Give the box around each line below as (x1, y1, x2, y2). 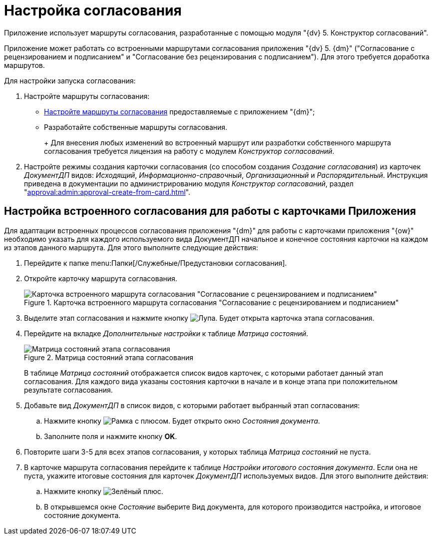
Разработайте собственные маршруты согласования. (44, 122, 228, 131)
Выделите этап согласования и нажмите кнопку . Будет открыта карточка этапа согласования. (24, 313, 375, 322)
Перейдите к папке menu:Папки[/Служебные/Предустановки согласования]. (24, 258, 287, 267)
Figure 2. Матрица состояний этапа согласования (24, 353, 194, 362)
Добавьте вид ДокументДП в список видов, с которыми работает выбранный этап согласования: (24, 401, 360, 410)
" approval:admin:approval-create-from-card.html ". (24, 187, 190, 196)
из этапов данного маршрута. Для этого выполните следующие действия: (4, 243, 258, 252)
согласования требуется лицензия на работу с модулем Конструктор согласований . (44, 146, 335, 155)
